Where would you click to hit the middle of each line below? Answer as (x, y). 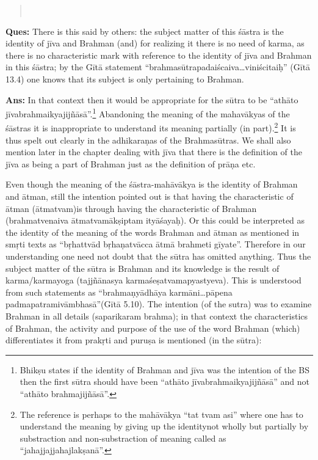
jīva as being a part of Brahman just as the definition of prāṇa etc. (131, 163)
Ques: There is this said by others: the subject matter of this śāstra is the (145, 31)
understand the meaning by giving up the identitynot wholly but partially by (164, 426)
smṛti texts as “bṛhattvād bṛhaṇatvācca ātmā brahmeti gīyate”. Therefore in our (156, 244)
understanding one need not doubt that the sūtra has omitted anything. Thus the (158, 256)
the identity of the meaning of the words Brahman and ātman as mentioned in (153, 232)
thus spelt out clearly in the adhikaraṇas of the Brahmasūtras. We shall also (148, 140)
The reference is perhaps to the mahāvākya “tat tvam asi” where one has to (161, 414)
